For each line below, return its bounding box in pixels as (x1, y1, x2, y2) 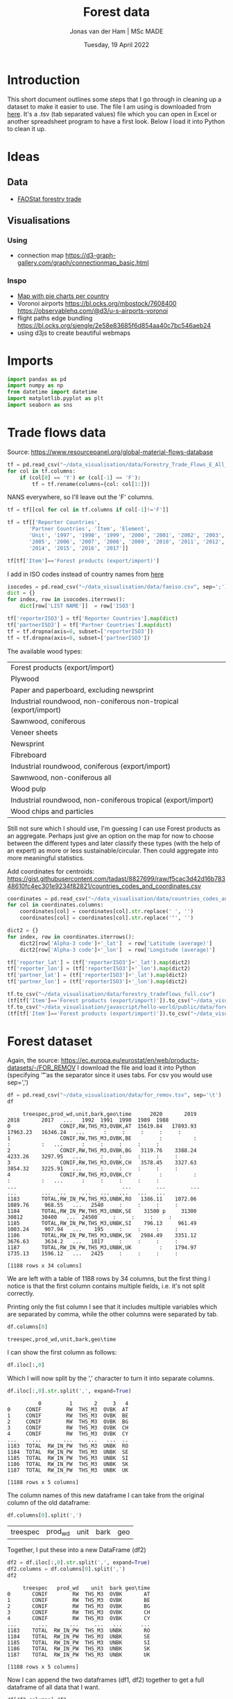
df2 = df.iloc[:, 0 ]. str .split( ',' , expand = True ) (7, 1559, 150, 1566)
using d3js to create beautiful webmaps (17, 329, 130, 337)
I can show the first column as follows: (7, 1348, 117, 1357)
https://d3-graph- (65, 251, 116, 260)
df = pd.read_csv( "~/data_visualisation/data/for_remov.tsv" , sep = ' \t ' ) (7, 1092, 222, 1099)
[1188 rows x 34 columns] (7, 1262, 82, 1269)
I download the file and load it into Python (77, 1063, 196, 1072)
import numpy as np (7, 382, 64, 389)
